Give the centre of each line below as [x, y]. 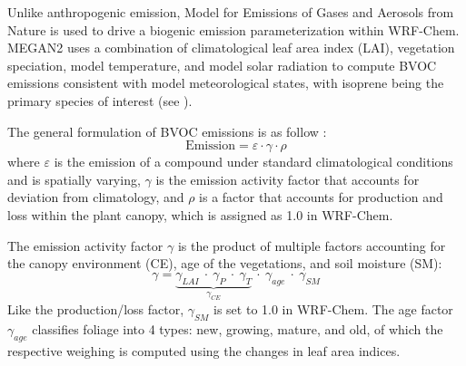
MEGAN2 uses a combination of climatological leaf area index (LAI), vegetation [231, 48]
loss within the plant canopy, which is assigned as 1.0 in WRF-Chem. [200, 214]
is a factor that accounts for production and [321, 197]
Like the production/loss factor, [96, 308]
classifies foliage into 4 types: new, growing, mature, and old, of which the [238, 328]
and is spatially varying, [74, 179]
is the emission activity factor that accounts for [288, 179]
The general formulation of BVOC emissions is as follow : [167, 131]
